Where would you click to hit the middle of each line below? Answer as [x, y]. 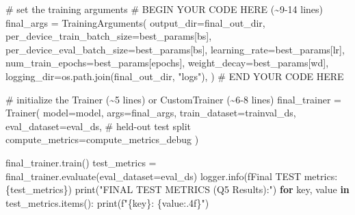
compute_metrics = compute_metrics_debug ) [102, 139]
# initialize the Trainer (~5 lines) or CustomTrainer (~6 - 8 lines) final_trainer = [173, 99]
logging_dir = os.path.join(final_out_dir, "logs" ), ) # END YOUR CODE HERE [175, 76]
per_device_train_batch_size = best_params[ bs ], [109, 36]
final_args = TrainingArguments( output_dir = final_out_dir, [135, 22]
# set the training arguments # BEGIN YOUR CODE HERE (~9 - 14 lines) [165, 9]
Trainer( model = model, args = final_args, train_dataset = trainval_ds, [151, 113]
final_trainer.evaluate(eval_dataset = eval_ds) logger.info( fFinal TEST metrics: [172, 176]
